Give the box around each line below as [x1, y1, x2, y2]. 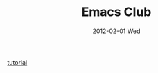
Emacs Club [81, 4, 152, 20]
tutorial [7, 58, 28, 66]
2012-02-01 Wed [92, 27, 141, 35]
